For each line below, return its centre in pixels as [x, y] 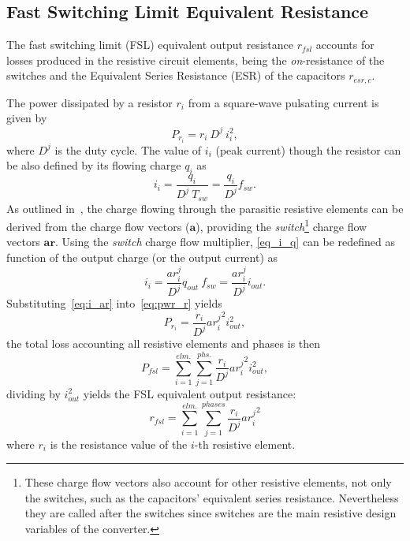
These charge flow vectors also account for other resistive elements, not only [208, 482]
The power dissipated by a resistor [89, 102]
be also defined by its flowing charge [94, 165]
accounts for [345, 45]
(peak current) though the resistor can [308, 149]
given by [27, 118]
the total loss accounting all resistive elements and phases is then [164, 343]
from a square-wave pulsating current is [283, 102]
